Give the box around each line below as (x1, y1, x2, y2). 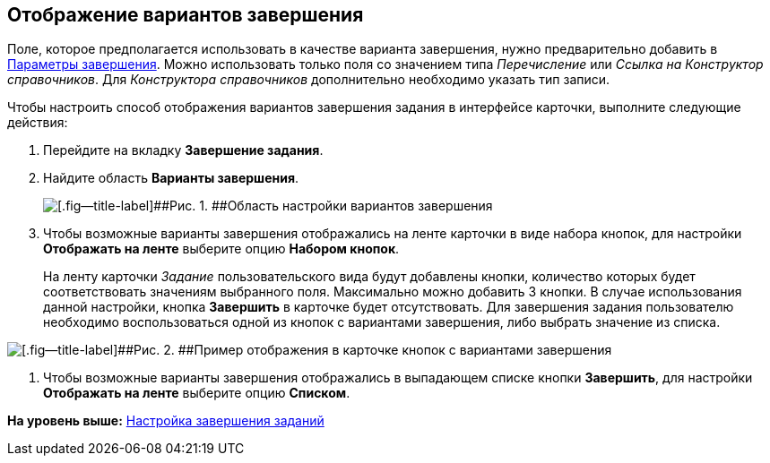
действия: (7, 115, 68, 131)
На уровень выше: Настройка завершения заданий (7, 413, 324, 429)
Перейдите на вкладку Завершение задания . (43, 142, 324, 159)
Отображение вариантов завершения (7, 4, 364, 26)
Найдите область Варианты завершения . (43, 170, 299, 186)
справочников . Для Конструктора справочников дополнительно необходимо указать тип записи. (7, 72, 610, 88)
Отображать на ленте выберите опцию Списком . (43, 385, 350, 401)
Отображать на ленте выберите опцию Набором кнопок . (43, 241, 400, 257)
